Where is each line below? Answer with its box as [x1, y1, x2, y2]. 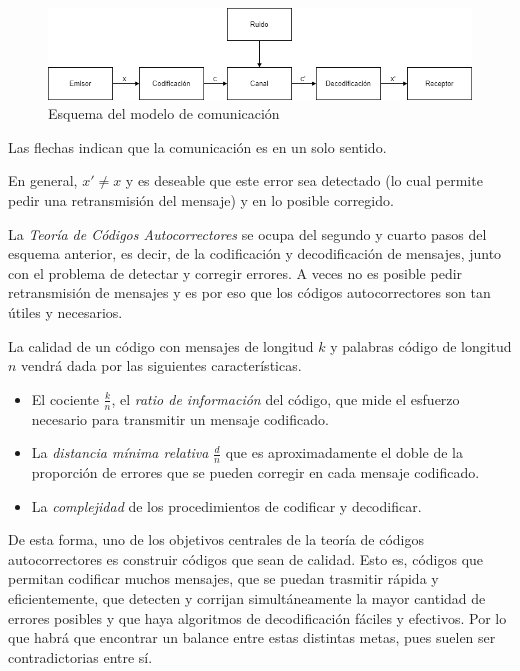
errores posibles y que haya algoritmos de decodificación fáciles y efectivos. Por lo [8, 607, 507, 628]
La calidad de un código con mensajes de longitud [8, 335, 314, 356]
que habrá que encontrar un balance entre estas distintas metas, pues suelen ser [8, 627, 496, 648]
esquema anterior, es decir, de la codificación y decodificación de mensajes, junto [8, 243, 502, 264]
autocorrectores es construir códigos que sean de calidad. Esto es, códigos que [8, 548, 484, 569]
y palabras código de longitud [330, 335, 512, 356]
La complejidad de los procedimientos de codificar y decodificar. [31, 495, 422, 516]
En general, [8, 170, 78, 191]
